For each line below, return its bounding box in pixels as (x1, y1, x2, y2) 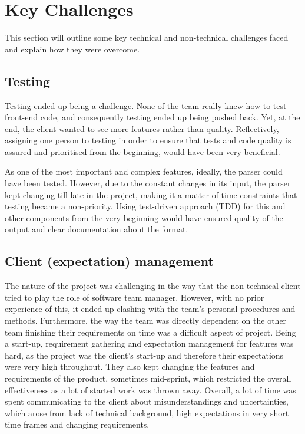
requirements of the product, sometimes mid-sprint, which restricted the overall (5, 372, 291, 384)
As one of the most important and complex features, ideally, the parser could (5, 165, 283, 177)
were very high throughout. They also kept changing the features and (5, 360, 255, 373)
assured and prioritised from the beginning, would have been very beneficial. (5, 145, 280, 157)
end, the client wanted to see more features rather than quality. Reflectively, (5, 122, 279, 134)
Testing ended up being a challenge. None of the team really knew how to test (5, 99, 287, 111)
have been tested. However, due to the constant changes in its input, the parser (5, 177, 291, 189)
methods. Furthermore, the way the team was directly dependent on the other (5, 314, 287, 327)
